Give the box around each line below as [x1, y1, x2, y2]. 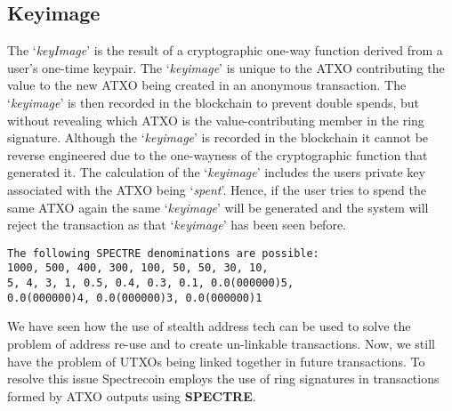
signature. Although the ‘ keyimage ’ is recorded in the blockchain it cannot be [7, 128, 429, 147]
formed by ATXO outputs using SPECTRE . [7, 386, 256, 405]
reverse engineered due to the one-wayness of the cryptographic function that [7, 145, 428, 164]
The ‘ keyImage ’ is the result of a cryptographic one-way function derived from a [7, 41, 443, 60]
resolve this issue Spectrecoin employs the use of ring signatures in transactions [7, 369, 440, 388]
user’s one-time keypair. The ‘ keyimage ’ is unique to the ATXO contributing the [7, 58, 445, 77]
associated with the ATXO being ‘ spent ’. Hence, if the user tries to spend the [7, 180, 427, 198]
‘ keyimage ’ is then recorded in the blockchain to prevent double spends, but [7, 93, 420, 111]
